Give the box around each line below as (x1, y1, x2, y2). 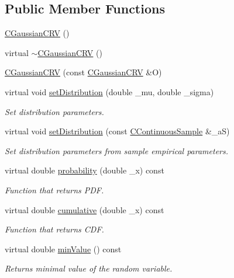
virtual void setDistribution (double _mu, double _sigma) (5, 85, 214, 98)
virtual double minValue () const (5, 242, 122, 255)
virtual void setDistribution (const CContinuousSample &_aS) (5, 125, 230, 137)
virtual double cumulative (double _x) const (5, 203, 164, 216)
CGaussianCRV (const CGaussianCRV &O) (5, 66, 162, 78)
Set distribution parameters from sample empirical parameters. (5, 144, 229, 157)
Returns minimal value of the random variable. (5, 262, 173, 274)
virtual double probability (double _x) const (5, 164, 164, 176)
